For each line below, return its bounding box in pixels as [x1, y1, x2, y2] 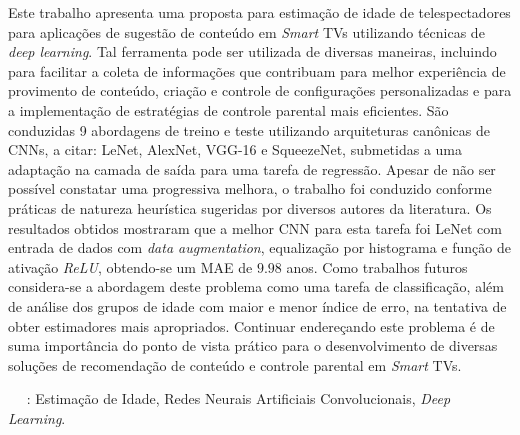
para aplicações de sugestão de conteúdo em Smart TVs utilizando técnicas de [8, 21, 485, 42]
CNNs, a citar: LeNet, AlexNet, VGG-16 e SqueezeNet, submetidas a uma [8, 139, 463, 160]
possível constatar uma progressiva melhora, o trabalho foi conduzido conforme [8, 178, 492, 199]
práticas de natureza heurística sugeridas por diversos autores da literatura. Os [8, 197, 492, 218]
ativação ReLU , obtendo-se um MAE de [8, 256, 253, 277]
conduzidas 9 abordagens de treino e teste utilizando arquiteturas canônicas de [8, 119, 490, 140]
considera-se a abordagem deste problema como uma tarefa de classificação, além [8, 276, 504, 297]
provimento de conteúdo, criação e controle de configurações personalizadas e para [8, 80, 512, 101]
